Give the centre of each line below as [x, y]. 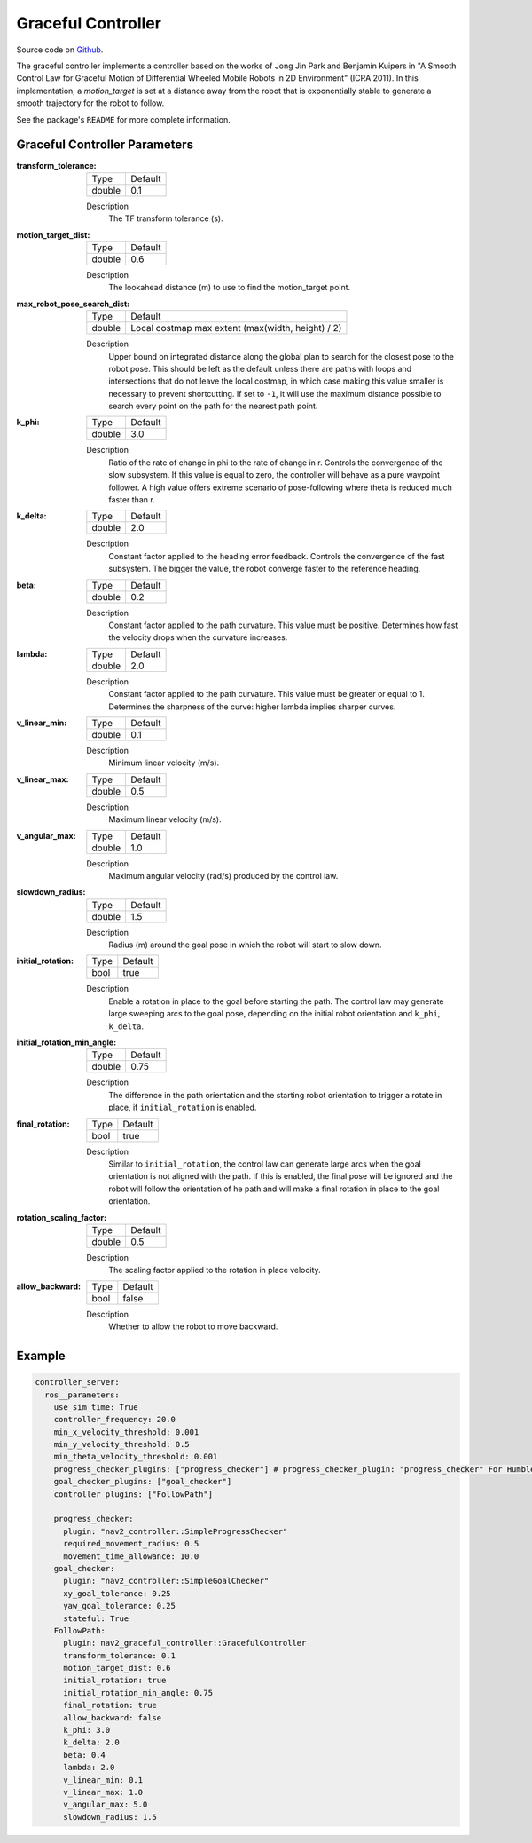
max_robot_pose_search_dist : [73, 304]
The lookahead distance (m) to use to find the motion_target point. [230, 288]
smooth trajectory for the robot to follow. [90, 103]
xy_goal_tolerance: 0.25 [117, 1593]
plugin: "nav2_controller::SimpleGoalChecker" [166, 1581]
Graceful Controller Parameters [105, 145]
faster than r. [132, 500]
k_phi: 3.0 [87, 1730]
